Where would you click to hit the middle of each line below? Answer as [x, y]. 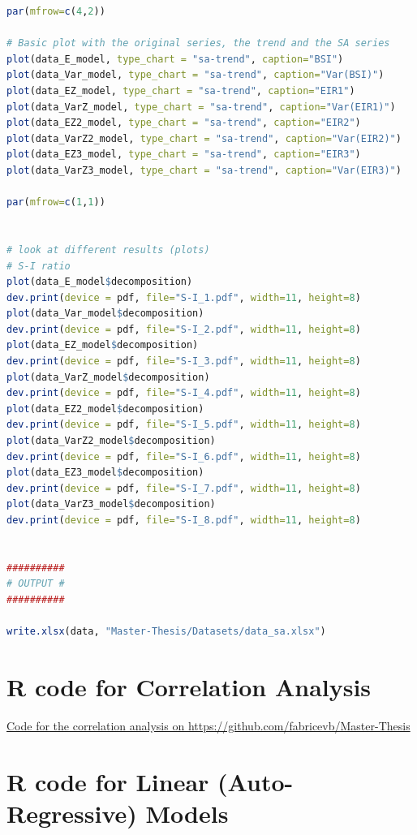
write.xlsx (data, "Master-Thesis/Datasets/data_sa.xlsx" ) [166, 632]
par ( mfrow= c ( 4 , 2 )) [56, 11]
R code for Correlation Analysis [189, 686]
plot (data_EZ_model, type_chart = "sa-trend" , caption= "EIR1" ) [181, 90]
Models [187, 813]
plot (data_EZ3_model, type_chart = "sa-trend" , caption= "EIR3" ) [184, 155]
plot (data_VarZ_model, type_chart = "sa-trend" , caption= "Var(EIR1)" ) [201, 107]
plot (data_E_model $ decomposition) [100, 282]
